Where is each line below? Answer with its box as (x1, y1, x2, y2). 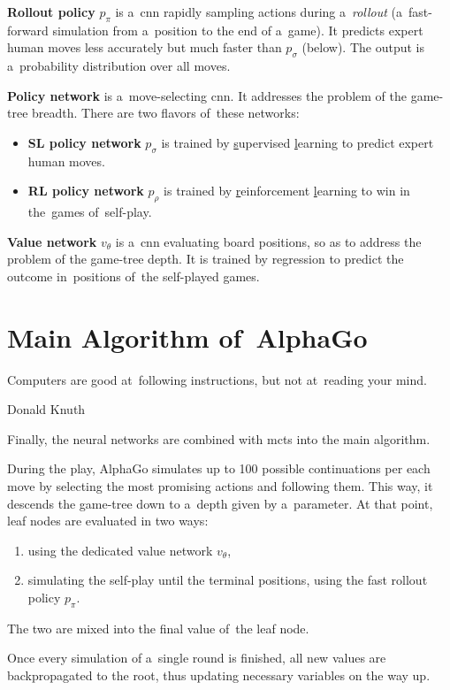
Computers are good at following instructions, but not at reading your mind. (7, 370, 427, 388)
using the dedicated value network (27, 540, 213, 559)
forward (7, 20, 49, 39)
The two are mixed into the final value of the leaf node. (7, 618, 309, 637)
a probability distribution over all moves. (7, 57, 231, 75)
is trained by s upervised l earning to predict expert (161, 133, 434, 151)
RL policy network (27, 181, 144, 200)
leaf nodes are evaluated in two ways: (7, 511, 209, 530)
